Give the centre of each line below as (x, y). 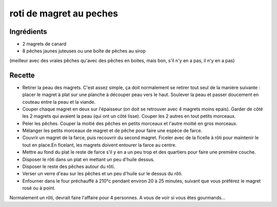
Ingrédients (28, 32)
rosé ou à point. (39, 188)
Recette (22, 75)
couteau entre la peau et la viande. (59, 102)
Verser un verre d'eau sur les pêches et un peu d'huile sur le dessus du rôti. (103, 174)
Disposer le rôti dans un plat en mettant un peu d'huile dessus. (88, 159)
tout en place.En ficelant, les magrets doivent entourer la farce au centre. (100, 145)
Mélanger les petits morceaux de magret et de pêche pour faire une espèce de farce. (112, 130)
